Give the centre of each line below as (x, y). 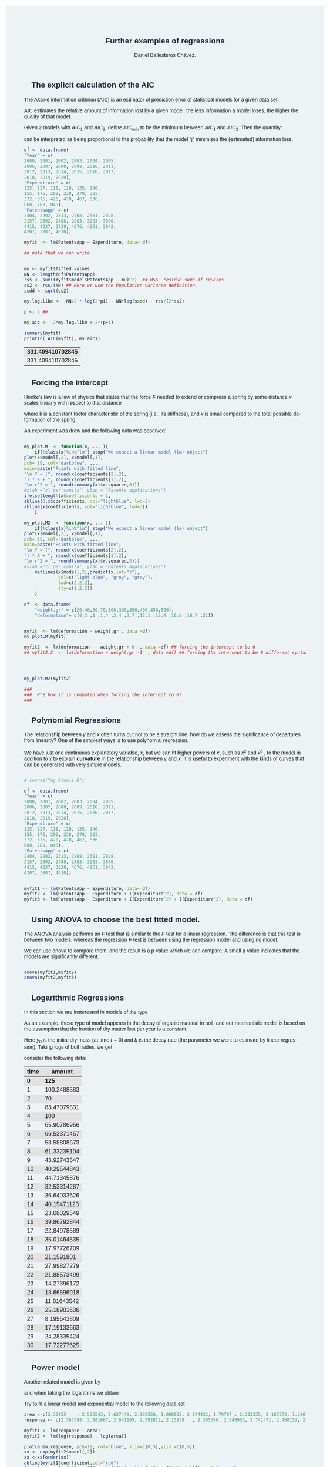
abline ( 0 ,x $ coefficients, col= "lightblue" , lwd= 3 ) (87, 501)
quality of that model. (48, 116)
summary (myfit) (43, 333)
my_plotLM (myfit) (45, 637)
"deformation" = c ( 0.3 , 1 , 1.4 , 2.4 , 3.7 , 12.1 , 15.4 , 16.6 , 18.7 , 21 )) (124, 615)
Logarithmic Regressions (78, 998)
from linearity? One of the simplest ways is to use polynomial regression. (107, 740)
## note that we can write (57, 253)
